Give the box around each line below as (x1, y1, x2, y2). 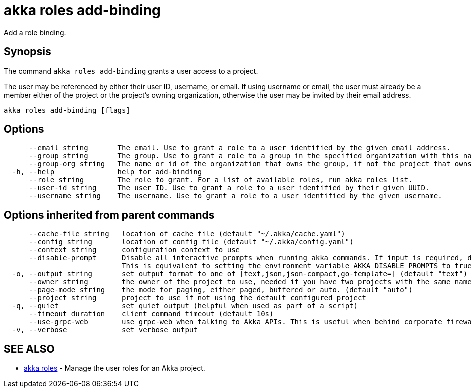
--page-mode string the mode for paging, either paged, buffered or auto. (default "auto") (29, 286, 413, 294)
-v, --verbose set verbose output (12, 326, 198, 334)
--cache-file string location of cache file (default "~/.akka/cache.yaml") (29, 230, 345, 238)
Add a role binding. (4, 28, 66, 37)
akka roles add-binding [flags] (4, 106, 130, 114)
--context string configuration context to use (29, 246, 240, 254)
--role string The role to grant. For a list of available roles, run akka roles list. (29, 176, 413, 184)
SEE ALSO (4, 342, 55, 355)
